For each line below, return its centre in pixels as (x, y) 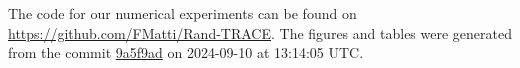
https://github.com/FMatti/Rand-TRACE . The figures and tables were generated (260, 32)
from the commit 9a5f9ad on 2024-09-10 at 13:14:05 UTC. (186, 52)
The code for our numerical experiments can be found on (182, 13)
